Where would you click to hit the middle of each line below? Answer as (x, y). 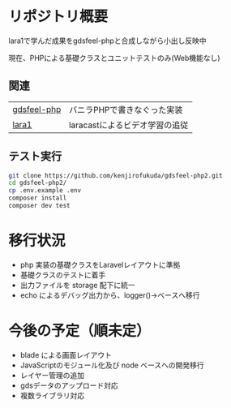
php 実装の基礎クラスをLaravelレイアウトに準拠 (100, 264)
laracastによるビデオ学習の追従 (128, 125)
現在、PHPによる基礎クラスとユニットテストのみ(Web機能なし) (114, 58)
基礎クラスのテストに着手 (63, 275)
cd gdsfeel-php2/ (38, 183)
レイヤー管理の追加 (52, 375)
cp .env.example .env (45, 191)
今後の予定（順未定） (80, 331)
